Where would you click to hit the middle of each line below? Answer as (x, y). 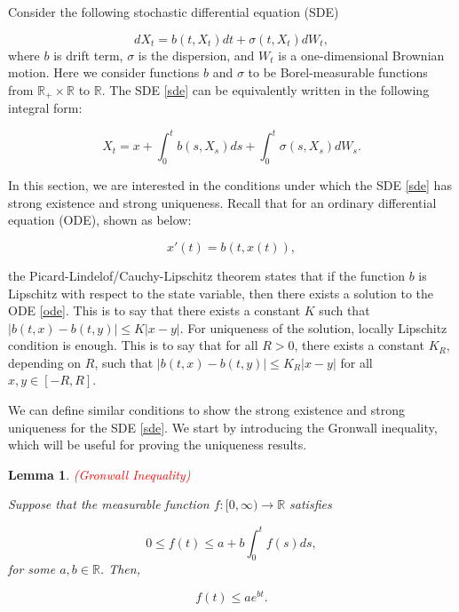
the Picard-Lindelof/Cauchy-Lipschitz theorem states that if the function (206, 275)
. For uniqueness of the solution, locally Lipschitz (313, 327)
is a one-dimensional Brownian (361, 55)
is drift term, (88, 55)
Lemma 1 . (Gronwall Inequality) (99, 474)
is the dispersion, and (196, 55)
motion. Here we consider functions (104, 72)
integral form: (45, 108)
